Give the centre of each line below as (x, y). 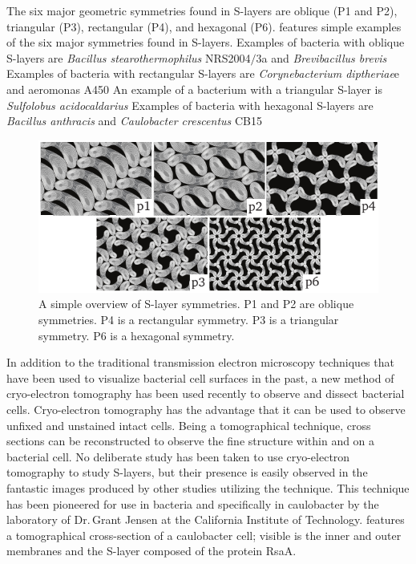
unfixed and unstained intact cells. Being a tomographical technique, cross (189, 425)
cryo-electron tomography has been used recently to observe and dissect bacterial (206, 394)
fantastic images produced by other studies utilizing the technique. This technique (208, 487)
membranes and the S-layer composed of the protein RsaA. (151, 551)
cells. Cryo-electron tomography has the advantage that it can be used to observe (206, 410)
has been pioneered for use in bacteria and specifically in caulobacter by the (193, 503)
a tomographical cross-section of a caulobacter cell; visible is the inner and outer (204, 535)
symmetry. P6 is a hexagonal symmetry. (137, 335)
